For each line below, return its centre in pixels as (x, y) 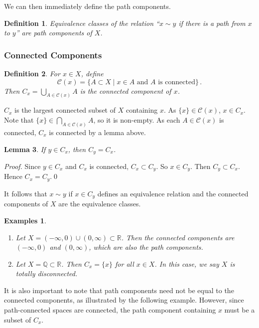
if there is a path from (212, 23)
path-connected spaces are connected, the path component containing (110, 310)
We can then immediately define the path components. (87, 6)
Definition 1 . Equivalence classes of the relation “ (82, 23)
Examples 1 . (25, 220)
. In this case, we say (187, 263)
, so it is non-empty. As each (137, 120)
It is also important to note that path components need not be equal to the (119, 290)
